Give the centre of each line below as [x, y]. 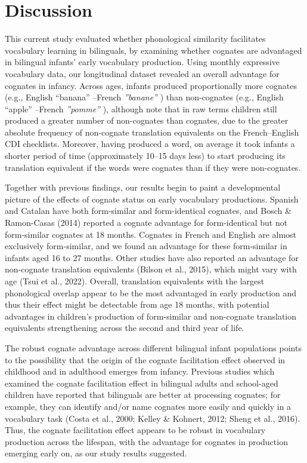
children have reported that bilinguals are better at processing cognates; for [143, 395]
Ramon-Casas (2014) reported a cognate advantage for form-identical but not [146, 223]
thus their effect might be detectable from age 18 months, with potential [137, 304]
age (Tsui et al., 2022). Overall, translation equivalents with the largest [135, 281]
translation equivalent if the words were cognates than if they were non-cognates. [153, 167]
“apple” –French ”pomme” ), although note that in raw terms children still [141, 108]
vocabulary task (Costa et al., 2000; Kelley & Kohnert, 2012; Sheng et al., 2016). [153, 418]
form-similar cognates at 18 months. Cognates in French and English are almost [151, 234]
